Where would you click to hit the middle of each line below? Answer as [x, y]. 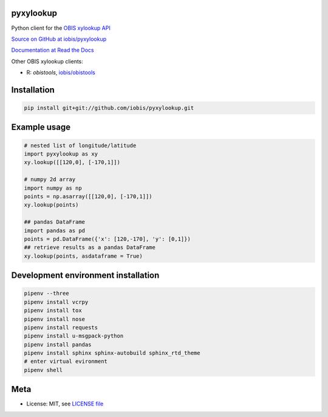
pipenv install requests [61, 327]
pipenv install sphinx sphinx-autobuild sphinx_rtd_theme [112, 353]
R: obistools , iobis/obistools [61, 72]
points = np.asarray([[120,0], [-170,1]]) [88, 197]
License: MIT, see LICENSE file [65, 404]
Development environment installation [85, 276]
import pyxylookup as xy [61, 154]
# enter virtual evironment [66, 361]
